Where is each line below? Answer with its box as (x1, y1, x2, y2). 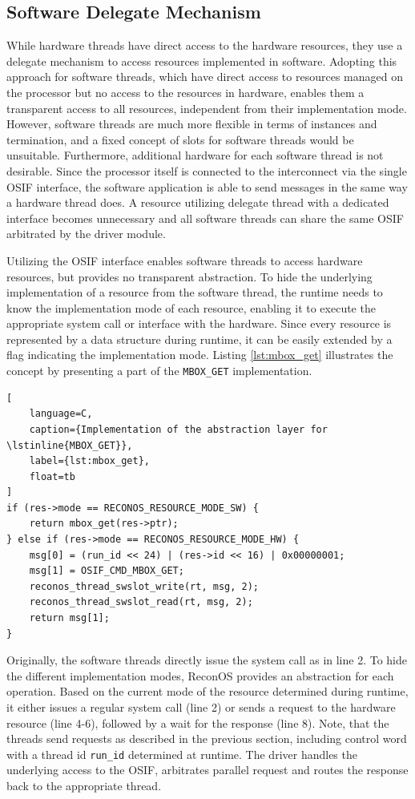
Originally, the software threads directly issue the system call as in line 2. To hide (6, 652, 408, 668)
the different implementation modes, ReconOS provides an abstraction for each (6, 667, 394, 684)
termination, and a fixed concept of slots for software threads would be (6, 131, 354, 147)
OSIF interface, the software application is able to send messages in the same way (6, 178, 408, 195)
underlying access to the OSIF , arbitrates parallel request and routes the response (6, 761, 409, 778)
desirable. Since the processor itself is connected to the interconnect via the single (6, 162, 407, 179)
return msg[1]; (29, 612, 110, 624)
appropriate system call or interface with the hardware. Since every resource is (6, 315, 392, 332)
